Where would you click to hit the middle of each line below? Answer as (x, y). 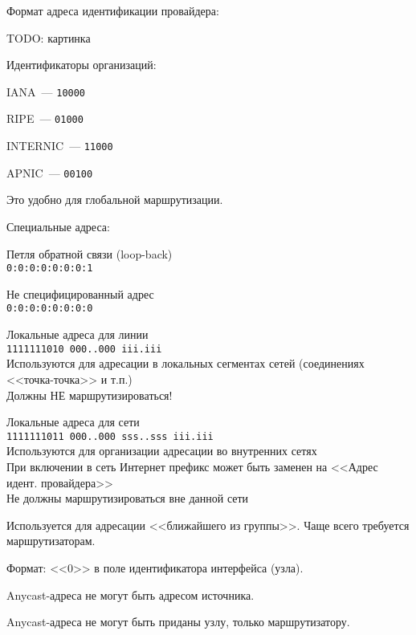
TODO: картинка (49, 37)
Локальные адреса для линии (77, 334)
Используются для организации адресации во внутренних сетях (162, 451)
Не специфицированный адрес (80, 293)
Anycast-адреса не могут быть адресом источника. (131, 594)
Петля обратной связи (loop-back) (90, 253)
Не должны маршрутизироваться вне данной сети (128, 498)
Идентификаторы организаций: (82, 65)
